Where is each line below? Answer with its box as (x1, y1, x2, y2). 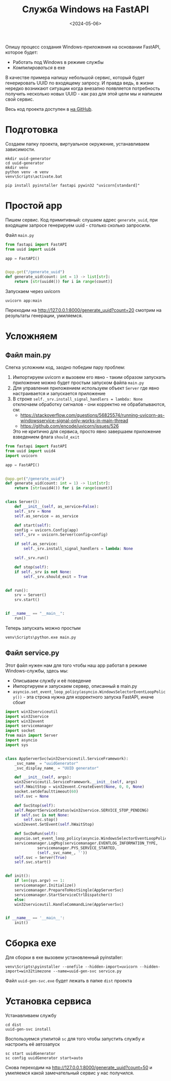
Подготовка (5, 124, 59, 136)
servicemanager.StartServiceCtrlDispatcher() (14, 892, 113, 897)
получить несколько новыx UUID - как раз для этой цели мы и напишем (5, 90, 162, 97)
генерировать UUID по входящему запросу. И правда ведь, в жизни (5, 80, 154, 86)
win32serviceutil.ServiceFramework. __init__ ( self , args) (14, 780, 138, 785)
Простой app (5, 200, 63, 211)
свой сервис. (5, 96, 34, 102)
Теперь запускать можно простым (5, 624, 81, 631)
